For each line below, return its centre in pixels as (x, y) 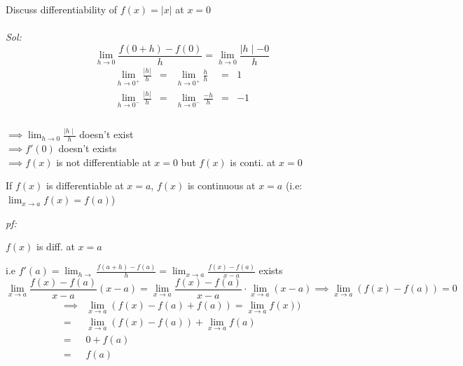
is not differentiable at (104, 162)
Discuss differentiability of (62, 9)
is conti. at (253, 162)
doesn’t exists (88, 148)
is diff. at (56, 246)
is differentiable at (85, 185)
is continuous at (221, 185)
